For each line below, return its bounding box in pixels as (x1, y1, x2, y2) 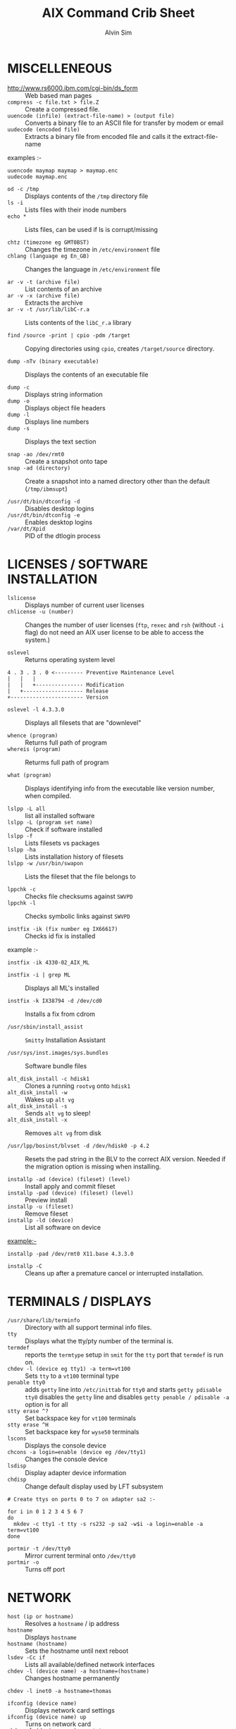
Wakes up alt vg (25, 1095, 75, 1104)
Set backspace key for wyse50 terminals (25, 1427, 139, 1436)
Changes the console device (25, 1455, 108, 1463)
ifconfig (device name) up (7, 1713, 87, 1721)
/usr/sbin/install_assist (7, 1023, 83, 1030)
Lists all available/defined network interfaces (25, 1660, 155, 1668)
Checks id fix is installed (25, 931, 96, 940)
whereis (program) (7, 745, 61, 752)
